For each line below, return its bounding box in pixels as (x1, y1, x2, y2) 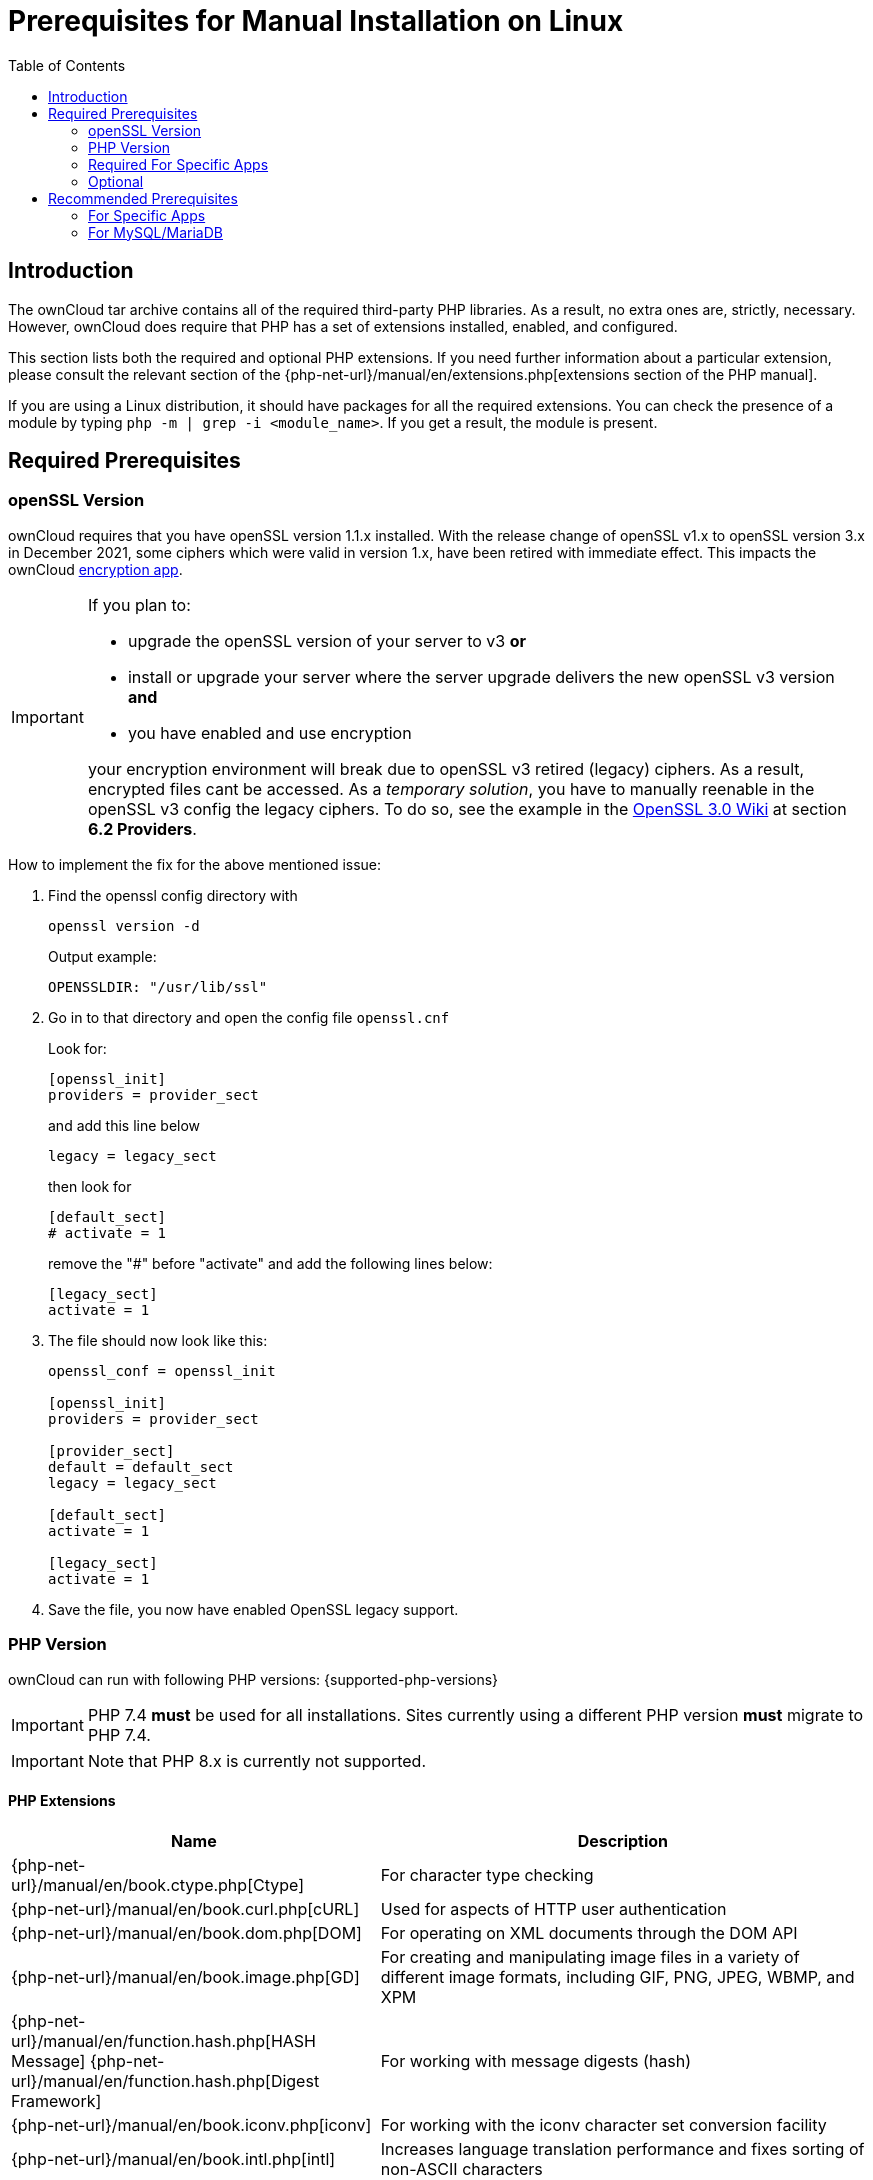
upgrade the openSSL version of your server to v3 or (127, 630, 527, 651)
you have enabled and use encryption (127, 722, 412, 743)
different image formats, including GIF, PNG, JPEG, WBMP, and (380, 1966, 855, 1987)
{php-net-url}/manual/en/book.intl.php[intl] (11, 2148, 336, 2169)
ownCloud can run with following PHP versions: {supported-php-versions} (8, 1670, 499, 1688)
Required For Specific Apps (88, 155, 269, 173)
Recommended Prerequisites (48, 189, 238, 207)
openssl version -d (48, 917, 200, 934)
